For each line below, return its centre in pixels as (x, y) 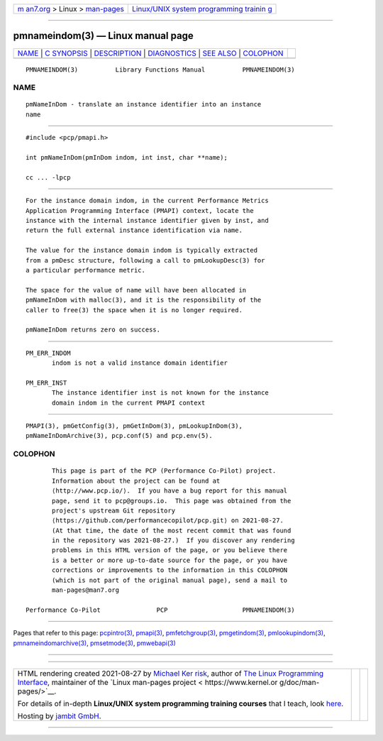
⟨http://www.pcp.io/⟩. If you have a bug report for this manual (170, 491)
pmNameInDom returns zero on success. (93, 330)
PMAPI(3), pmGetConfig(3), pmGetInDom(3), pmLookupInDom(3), (134, 426)
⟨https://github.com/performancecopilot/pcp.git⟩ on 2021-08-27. (168, 521)
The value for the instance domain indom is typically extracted (142, 251)
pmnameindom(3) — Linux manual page (104, 36)
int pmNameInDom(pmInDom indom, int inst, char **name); (127, 158)
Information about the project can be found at (136, 481)
